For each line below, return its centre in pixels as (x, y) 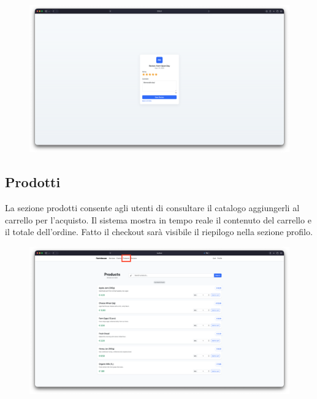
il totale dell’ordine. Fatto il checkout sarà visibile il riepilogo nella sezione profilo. (159, 232)
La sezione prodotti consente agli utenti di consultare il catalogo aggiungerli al (152, 207)
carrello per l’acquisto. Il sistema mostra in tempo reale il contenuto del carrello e (158, 219)
